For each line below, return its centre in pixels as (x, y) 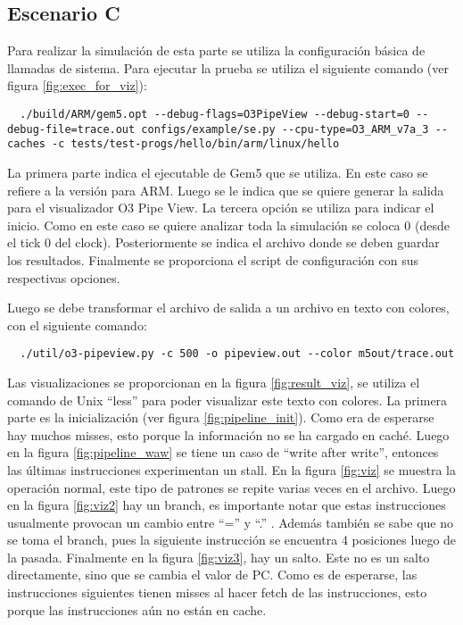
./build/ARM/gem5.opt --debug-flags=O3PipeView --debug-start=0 (215, 114)
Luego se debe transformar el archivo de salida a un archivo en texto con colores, (228, 308)
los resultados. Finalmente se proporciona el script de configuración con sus (213, 259)
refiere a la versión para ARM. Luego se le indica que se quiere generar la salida (226, 190)
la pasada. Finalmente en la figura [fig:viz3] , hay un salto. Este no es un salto (219, 557)
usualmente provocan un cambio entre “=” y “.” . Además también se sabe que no (231, 522)
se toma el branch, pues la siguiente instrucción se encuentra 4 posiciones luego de (232, 540)
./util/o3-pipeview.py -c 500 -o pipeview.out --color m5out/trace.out (237, 354)
